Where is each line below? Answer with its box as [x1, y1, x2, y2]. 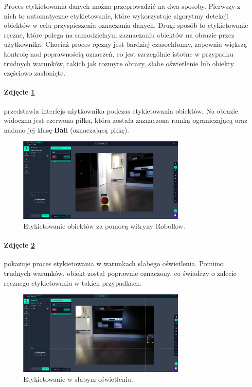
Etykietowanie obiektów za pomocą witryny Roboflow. [23, 220, 185, 231]
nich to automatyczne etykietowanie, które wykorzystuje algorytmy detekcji [4, 10, 229, 20]
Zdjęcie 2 [4, 240, 35, 250]
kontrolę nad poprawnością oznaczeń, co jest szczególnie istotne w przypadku [4, 48, 234, 58]
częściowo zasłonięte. [4, 68, 66, 78]
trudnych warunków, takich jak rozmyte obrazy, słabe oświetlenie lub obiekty [4, 58, 234, 68]
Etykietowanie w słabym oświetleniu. [23, 373, 133, 384]
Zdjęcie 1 [4, 87, 35, 97]
